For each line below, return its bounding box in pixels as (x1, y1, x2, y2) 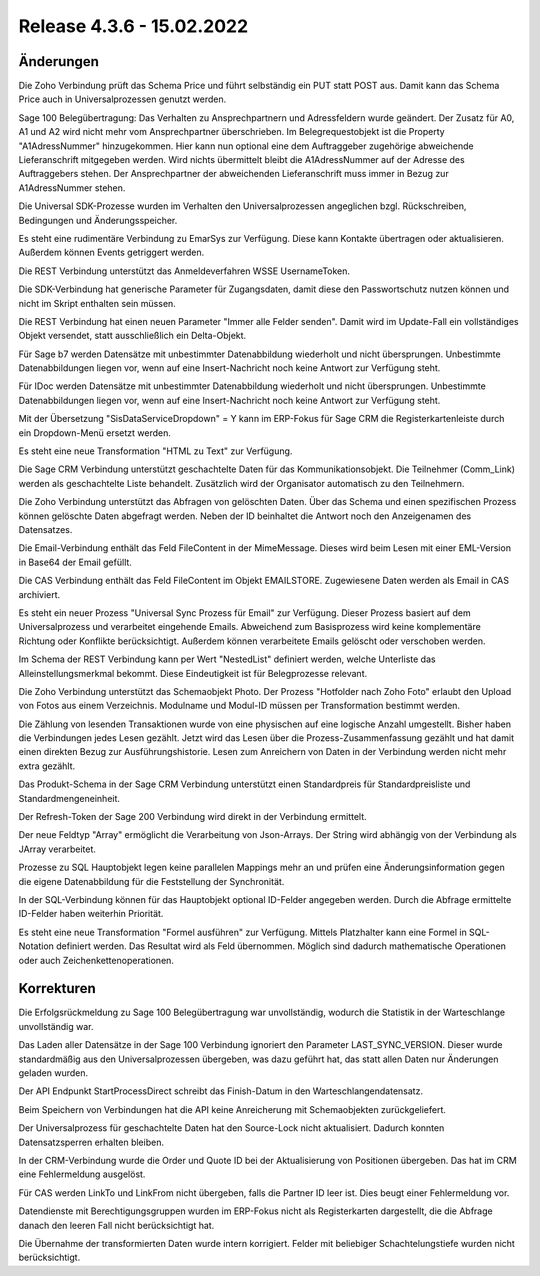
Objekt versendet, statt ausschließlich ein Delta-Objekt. (18, 330, 247, 342)
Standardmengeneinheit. (18, 792, 120, 804)
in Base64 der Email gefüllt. (18, 556, 132, 568)
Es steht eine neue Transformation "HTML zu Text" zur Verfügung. (18, 445, 293, 457)
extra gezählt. (18, 760, 76, 772)
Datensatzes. (18, 524, 73, 535)
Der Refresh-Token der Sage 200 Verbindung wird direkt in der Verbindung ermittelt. (18, 811, 367, 823)
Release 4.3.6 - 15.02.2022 (18, 15, 249, 37)
